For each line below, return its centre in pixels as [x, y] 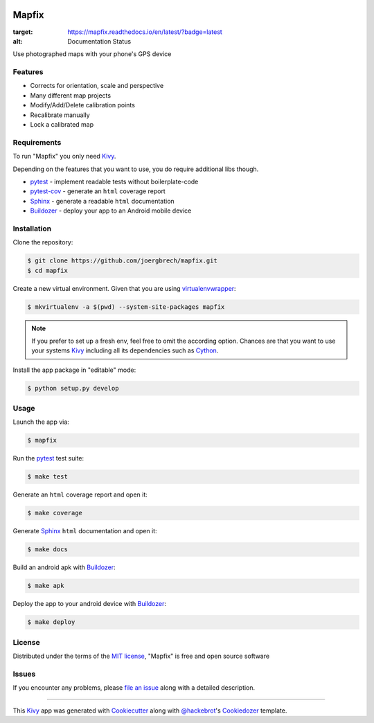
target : [23, 32]
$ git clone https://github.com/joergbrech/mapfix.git [122, 261]
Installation [32, 229]
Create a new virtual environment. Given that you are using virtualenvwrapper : [124, 288]
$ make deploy [51, 622]
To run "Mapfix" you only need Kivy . [64, 157]
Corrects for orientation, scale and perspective [97, 86]
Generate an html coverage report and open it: [80, 494]
